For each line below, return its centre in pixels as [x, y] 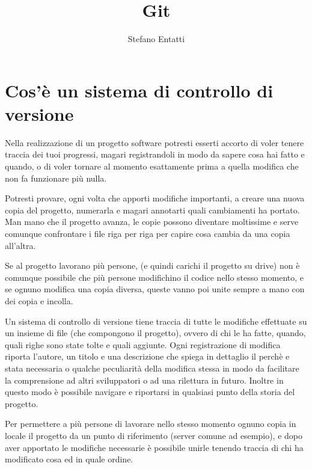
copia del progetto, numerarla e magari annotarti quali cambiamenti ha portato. [152, 210]
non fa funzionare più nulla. [56, 178]
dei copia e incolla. [39, 300]
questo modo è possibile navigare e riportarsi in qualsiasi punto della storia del [150, 392]
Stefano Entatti [156, 39]
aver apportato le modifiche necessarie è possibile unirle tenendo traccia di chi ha [154, 447]
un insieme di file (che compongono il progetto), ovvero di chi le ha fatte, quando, [155, 333]
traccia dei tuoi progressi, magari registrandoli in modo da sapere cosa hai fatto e [155, 154]
